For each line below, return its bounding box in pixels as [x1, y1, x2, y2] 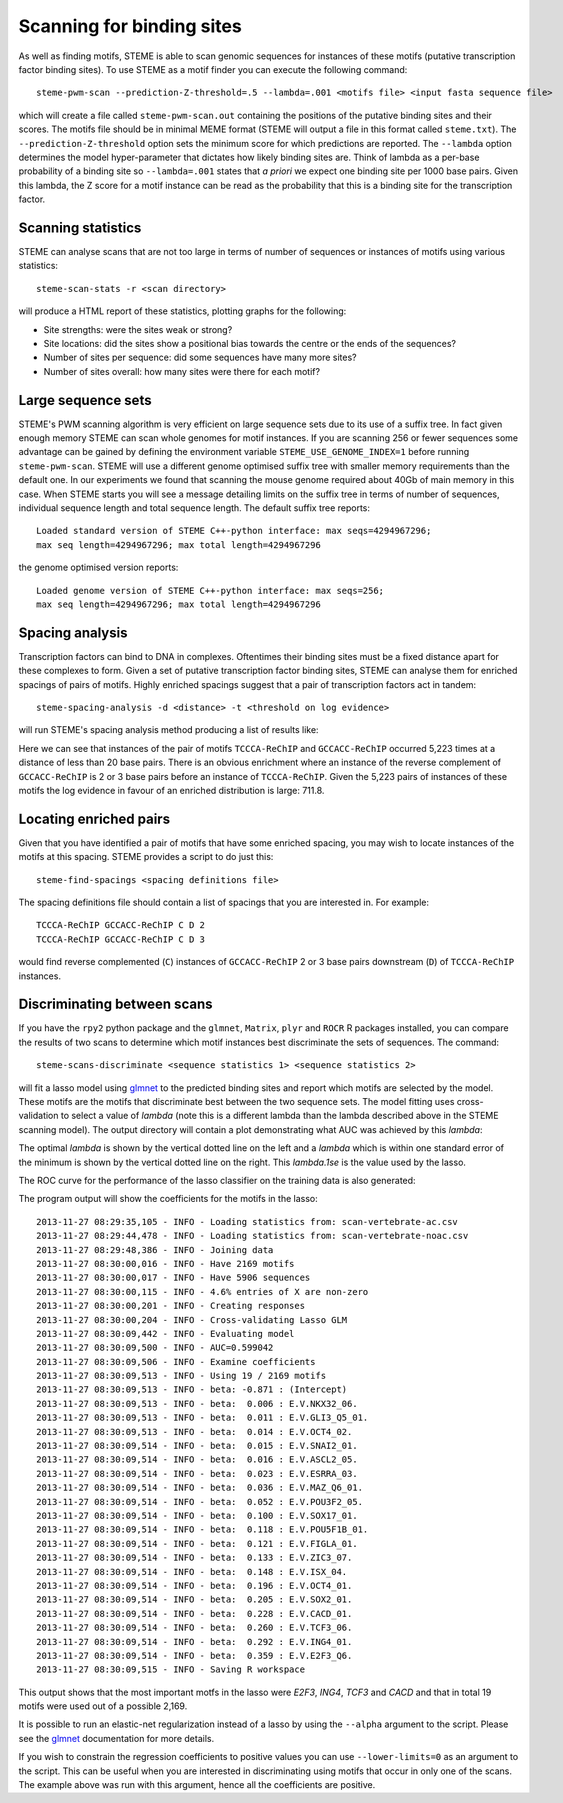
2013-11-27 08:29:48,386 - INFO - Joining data [36, 1244, 274, 1255]
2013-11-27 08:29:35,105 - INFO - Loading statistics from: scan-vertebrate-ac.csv [36, 1216, 459, 1227]
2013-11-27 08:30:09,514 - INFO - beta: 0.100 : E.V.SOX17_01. [36, 1510, 359, 1521]
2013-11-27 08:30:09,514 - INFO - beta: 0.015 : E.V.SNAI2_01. [36, 1440, 359, 1452]
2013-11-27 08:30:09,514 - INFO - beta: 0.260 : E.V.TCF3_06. [36, 1622, 353, 1634]
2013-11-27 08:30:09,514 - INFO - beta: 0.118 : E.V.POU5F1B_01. [36, 1524, 369, 1535]
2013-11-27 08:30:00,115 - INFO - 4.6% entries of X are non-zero [36, 1286, 369, 1297]
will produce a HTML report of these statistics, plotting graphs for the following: [18, 305, 347, 317]
